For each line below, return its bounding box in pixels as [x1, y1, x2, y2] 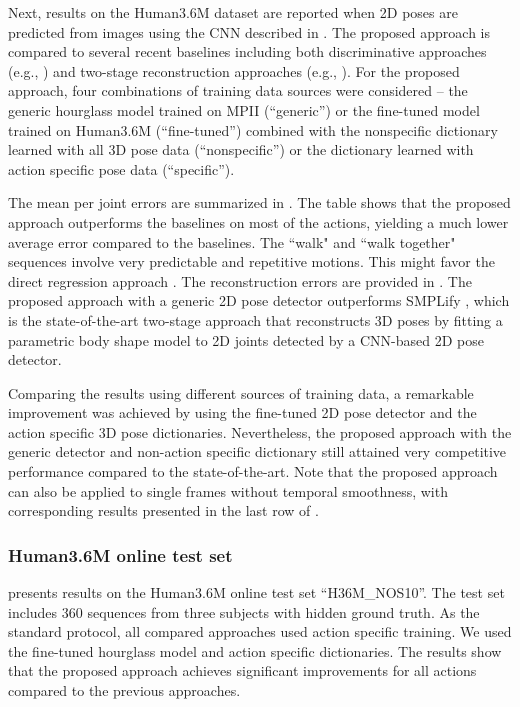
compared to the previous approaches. [8, 680, 241, 701]
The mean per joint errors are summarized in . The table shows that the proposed [8, 192, 511, 213]
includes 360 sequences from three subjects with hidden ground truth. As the [8, 601, 480, 622]
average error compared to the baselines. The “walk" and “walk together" [8, 231, 456, 252]
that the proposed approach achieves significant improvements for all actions [8, 660, 477, 681]
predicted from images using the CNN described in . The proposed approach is [8, 21, 491, 42]
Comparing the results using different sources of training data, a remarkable [8, 382, 474, 403]
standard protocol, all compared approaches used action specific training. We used [8, 621, 512, 642]
